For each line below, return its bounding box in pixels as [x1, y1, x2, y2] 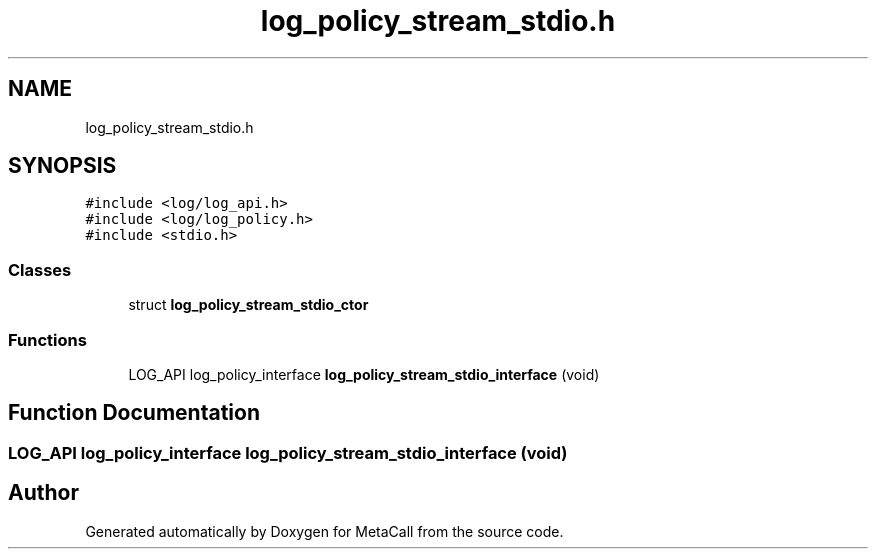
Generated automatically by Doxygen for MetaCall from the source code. [85, 522, 564, 540]
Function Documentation [8, 400, 260, 426]
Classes [8, 259, 72, 280]
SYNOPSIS [8, 153, 117, 179]
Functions [8, 329, 87, 350]
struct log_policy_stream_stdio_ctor [128, 296, 369, 314]
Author [8, 480, 79, 506]
